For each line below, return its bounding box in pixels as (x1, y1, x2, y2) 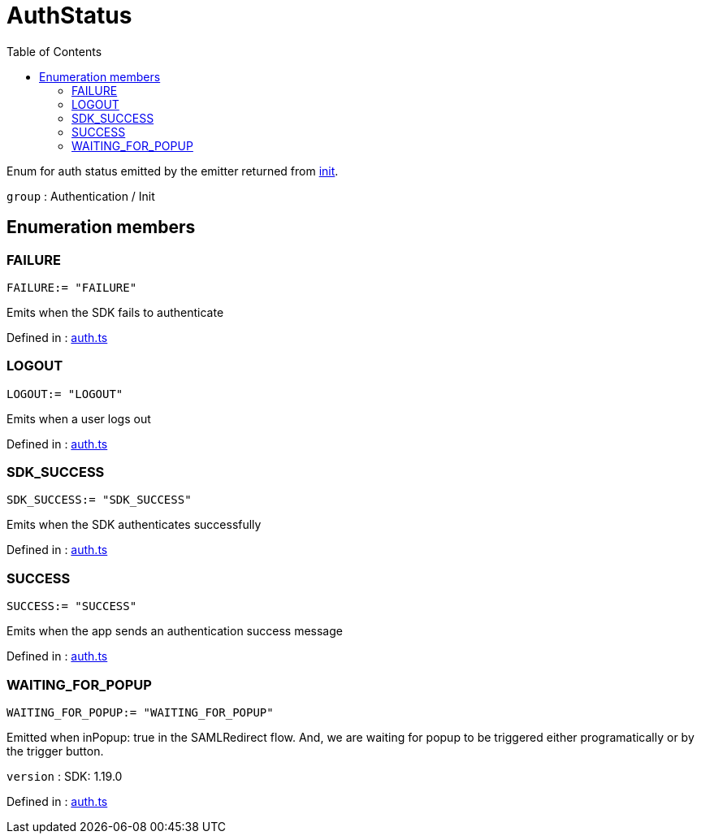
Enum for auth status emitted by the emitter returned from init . (6, 163, 339, 178)
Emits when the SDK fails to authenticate (6, 305, 224, 319)
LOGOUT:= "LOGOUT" (6, 387, 123, 401)
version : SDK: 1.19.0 (6, 769, 123, 783)
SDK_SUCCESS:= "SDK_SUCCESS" (6, 493, 192, 507)
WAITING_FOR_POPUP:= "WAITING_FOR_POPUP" (6, 705, 274, 719)
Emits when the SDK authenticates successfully (6, 517, 262, 532)
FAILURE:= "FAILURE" (6, 280, 137, 294)
